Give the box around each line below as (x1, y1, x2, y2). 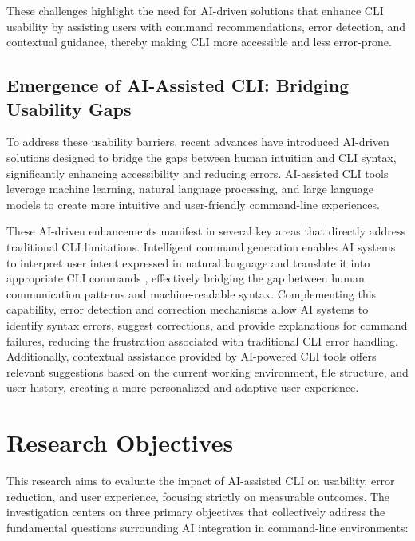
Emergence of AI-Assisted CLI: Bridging (6, 73, 350, 97)
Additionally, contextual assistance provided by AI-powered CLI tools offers (6, 348, 377, 365)
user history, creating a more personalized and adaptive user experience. (6, 379, 359, 396)
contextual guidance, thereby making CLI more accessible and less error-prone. (6, 34, 392, 50)
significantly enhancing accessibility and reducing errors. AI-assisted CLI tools (6, 164, 389, 181)
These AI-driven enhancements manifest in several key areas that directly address (6, 223, 406, 239)
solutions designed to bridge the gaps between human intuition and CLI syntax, (6, 148, 397, 165)
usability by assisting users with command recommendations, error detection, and (6, 18, 406, 34)
